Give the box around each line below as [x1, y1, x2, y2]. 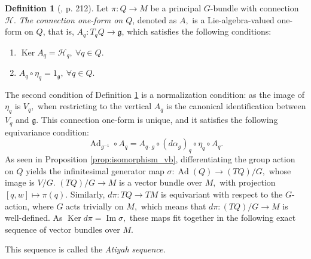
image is [5, 176, 35, 189]
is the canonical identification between [166, 100, 306, 112]
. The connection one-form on [13, 13, 123, 26]
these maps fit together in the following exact [129, 211, 296, 224]
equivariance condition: [5, 125, 89, 138]
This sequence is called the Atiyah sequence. [5, 243, 166, 255]
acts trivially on [66, 199, 124, 212]
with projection [219, 176, 276, 189]
